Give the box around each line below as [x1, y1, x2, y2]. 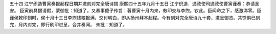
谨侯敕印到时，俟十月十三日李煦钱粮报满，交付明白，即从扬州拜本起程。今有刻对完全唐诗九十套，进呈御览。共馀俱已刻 [9, 14, 260, 20]
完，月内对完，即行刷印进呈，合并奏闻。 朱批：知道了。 [9, 21, 127, 27]
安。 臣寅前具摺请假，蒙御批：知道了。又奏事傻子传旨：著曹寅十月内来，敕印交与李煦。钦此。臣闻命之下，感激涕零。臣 [9, 7, 262, 13]
